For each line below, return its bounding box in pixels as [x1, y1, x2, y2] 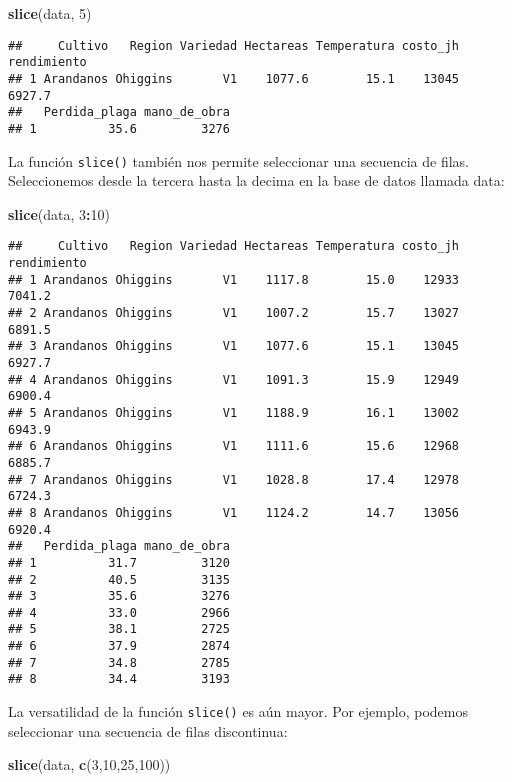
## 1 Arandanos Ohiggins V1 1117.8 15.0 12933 [8, 272, 460, 287]
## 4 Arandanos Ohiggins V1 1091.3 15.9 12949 [8, 372, 460, 387]
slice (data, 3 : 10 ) [8, 203, 110, 224]
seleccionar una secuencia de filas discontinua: [8, 720, 288, 741]
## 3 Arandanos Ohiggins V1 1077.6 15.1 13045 [8, 339, 460, 354]
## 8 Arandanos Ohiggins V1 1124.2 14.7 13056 [8, 505, 460, 520]
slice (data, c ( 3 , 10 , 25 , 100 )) [8, 754, 171, 775]
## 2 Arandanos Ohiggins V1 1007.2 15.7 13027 [8, 306, 460, 320]
